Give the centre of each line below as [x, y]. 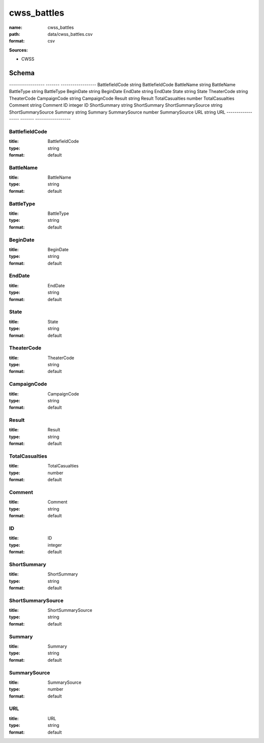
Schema [22, 73]
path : [15, 34]
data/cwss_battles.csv [70, 34]
